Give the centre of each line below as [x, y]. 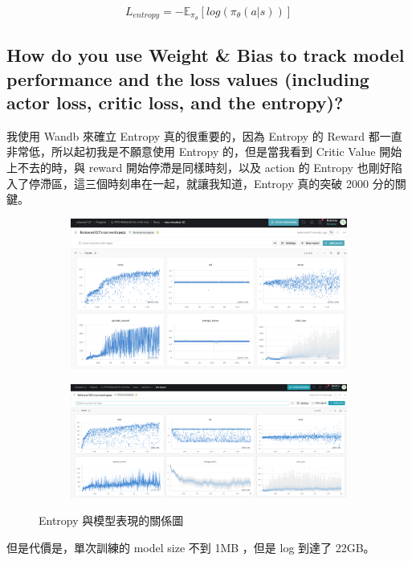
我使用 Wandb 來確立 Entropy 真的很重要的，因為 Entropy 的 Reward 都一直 [204, 135]
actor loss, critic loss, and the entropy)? [175, 102]
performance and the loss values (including [188, 78]
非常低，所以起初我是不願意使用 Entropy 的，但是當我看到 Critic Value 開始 [204, 152]
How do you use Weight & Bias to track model [206, 55]
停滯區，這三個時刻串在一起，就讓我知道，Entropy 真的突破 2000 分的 [212, 183]
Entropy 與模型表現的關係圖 [111, 520]
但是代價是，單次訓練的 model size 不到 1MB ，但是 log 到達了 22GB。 [191, 547]
